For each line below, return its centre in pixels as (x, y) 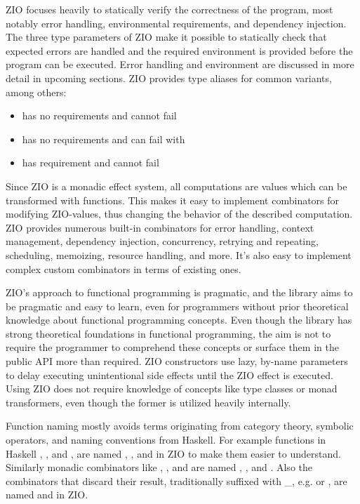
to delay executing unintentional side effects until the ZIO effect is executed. (169, 374)
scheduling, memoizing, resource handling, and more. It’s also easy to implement (179, 254)
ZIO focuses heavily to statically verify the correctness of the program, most (169, 9)
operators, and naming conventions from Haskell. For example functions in (166, 440)
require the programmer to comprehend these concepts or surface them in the (172, 347)
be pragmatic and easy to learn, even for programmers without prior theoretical (177, 306)
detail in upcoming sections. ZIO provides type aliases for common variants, (169, 78)
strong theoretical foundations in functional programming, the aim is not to (168, 333)
